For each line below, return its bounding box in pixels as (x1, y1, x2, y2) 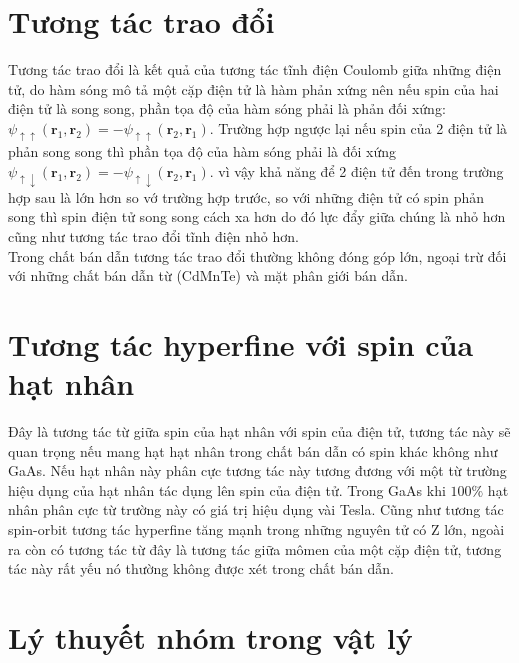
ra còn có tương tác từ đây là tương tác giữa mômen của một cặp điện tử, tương (8, 538, 502, 559)
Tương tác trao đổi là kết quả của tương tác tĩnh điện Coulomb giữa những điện (8, 59, 502, 80)
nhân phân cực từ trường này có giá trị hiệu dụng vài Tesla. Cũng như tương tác (8, 499, 504, 520)
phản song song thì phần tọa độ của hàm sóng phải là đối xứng (8, 141, 396, 162)
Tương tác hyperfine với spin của (8, 323, 474, 364)
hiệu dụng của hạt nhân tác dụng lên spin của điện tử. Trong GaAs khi (8, 479, 446, 500)
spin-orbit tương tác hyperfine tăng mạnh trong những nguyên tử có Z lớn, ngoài (8, 518, 505, 539)
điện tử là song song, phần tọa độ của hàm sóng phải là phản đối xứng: (8, 98, 446, 119)
